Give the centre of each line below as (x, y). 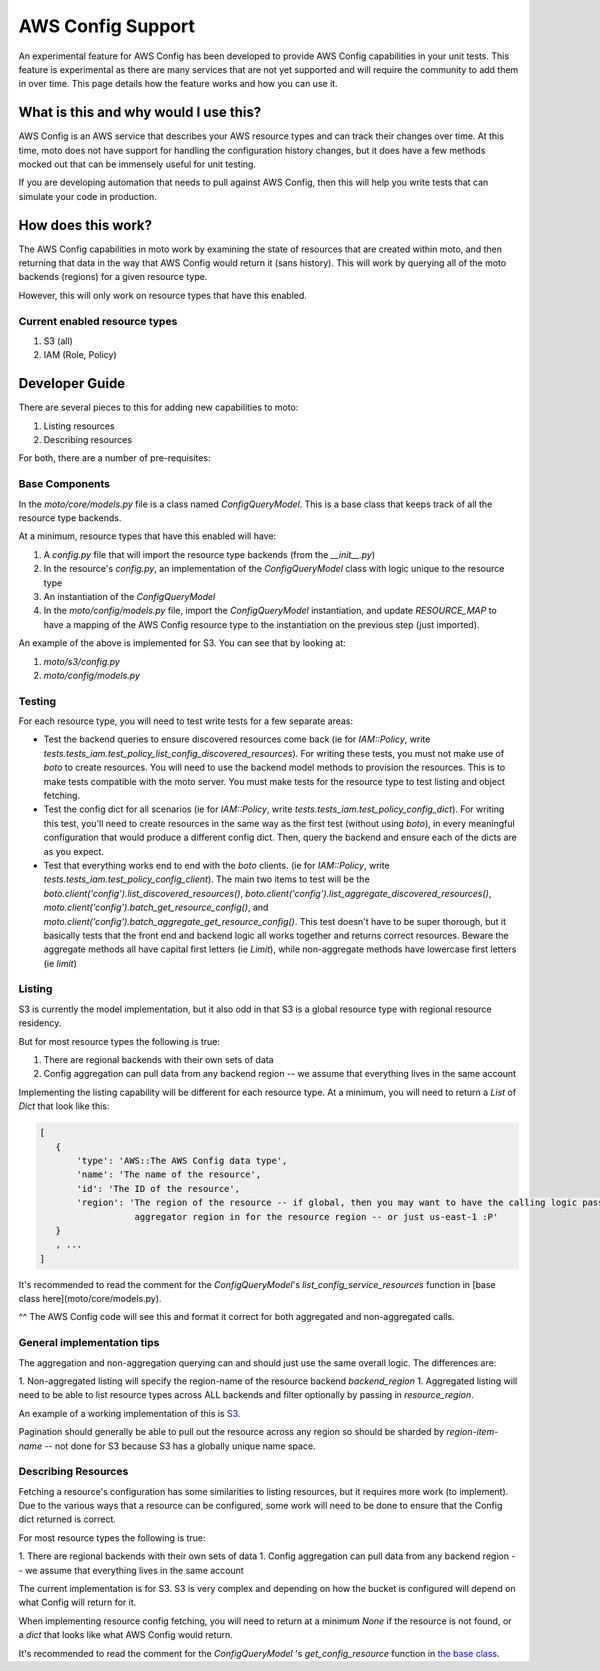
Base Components (64, 484)
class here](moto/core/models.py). (90, 1299)
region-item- (472, 1432)
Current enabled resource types (98, 321)
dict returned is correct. (67, 1519)
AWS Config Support (106, 26)
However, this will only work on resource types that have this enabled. (162, 295)
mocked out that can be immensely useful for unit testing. (137, 164)
